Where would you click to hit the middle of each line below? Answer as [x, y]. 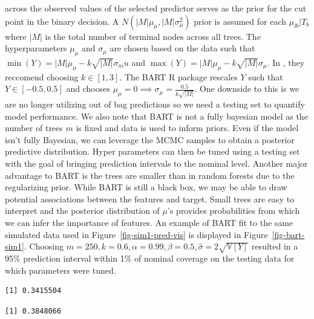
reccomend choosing [42, 76]
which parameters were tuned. [61, 270]
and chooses [88, 89]
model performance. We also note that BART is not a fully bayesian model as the [156, 116]
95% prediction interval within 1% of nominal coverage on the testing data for [150, 258]
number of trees [34, 128]
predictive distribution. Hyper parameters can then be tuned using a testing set [152, 151]
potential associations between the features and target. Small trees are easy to [150, 198]
